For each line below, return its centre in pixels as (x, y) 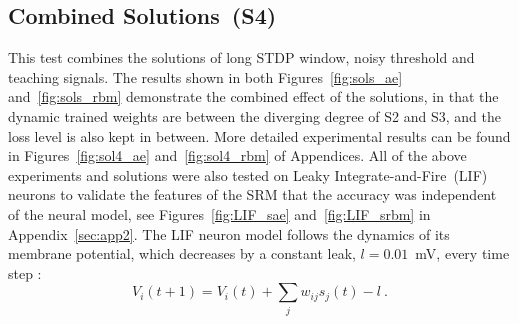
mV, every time (462, 253)
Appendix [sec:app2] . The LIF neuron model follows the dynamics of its (229, 233)
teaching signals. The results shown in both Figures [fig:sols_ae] (205, 76)
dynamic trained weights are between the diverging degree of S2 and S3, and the (254, 115)
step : (25, 272)
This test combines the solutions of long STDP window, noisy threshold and (241, 57)
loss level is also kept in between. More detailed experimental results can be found (259, 135)
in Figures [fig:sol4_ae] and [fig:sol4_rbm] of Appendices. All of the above (237, 155)
